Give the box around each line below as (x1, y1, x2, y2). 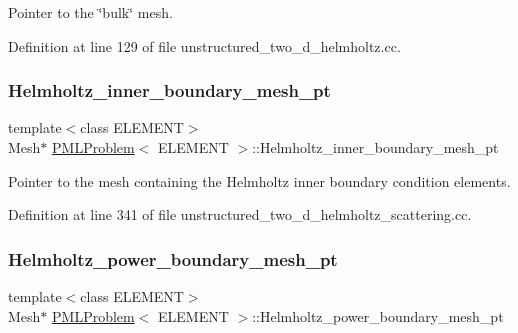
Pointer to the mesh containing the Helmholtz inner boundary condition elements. (8, 170, 511, 191)
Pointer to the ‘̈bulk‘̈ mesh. (8, 2, 173, 22)
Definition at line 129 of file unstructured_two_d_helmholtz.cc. (8, 35, 401, 56)
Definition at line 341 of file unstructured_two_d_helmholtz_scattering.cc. (8, 204, 472, 225)
